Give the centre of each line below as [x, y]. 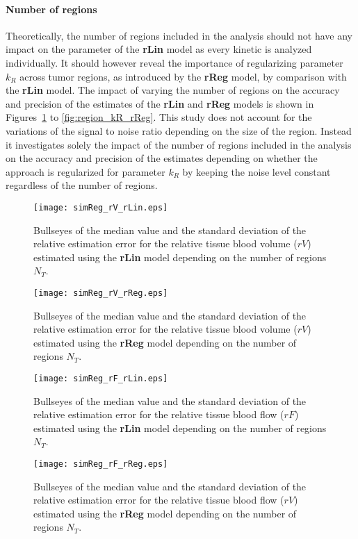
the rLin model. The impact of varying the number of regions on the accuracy [173, 90]
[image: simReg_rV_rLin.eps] [101, 207]
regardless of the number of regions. [82, 185]
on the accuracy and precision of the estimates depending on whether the [162, 158]
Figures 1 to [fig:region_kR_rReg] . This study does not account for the [159, 117]
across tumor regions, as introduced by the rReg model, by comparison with [183, 76]
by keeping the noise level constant [257, 171]
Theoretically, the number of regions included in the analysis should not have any [179, 35]
